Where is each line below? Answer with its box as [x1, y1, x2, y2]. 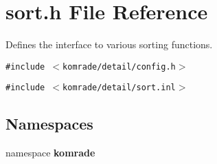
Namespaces [5, 113, 93, 134]
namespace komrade [5, 145, 95, 160]
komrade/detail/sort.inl [62, 83, 176, 93]
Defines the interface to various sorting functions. [5, 37, 213, 52]
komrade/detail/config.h [62, 61, 176, 72]
